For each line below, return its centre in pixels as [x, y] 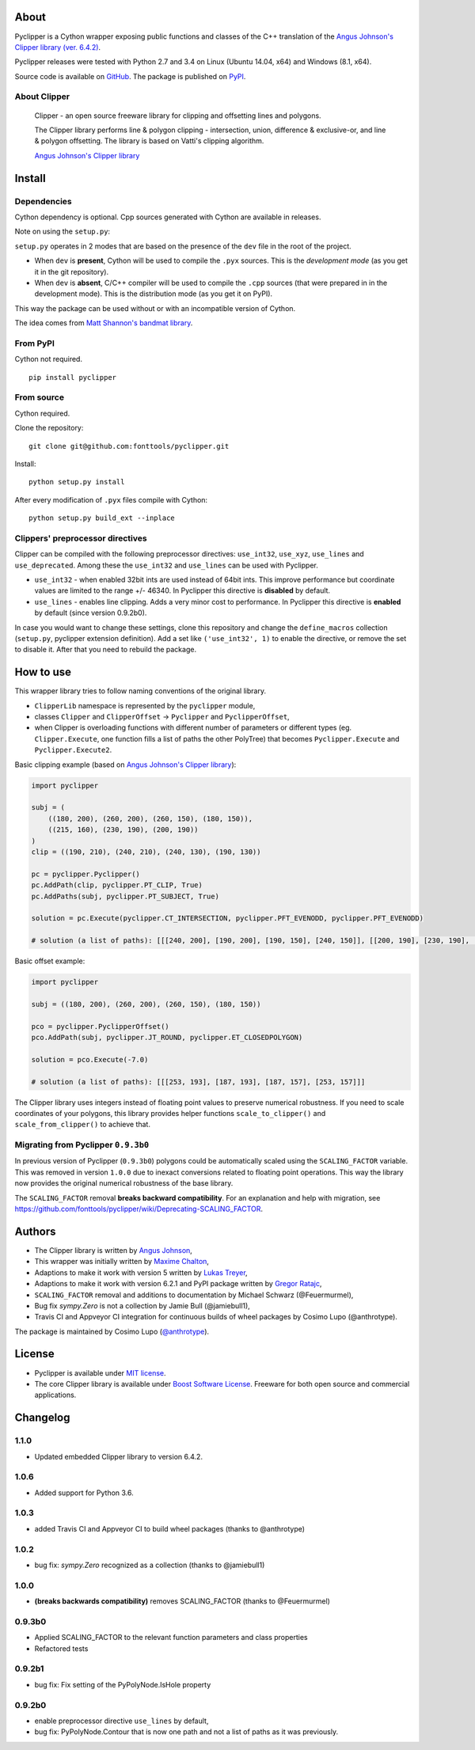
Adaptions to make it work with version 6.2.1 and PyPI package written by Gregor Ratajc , [178, 1284]
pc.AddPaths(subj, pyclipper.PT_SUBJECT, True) [125, 896]
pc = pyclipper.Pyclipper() [85, 874]
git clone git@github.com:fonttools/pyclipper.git [129, 446]
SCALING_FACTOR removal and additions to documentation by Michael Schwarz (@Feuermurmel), [194, 1295]
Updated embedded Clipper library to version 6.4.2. [119, 1456]
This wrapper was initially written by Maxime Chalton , [122, 1262]
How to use [43, 672]
